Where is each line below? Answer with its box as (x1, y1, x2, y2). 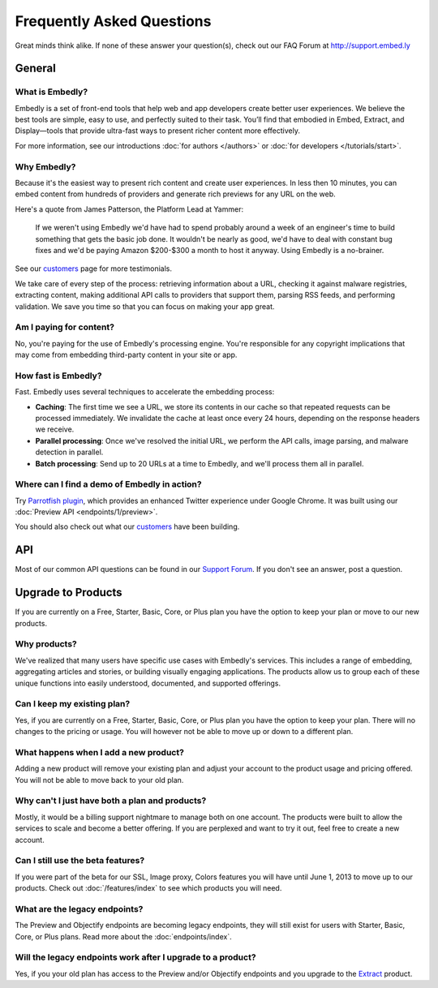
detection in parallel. (35, 447, 104, 457)
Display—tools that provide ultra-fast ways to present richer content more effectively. (15, 126, 300, 135)
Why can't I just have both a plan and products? (15, 795, 207, 806)
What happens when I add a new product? (15, 746, 184, 758)
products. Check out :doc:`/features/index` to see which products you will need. (15, 883, 282, 893)
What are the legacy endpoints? (15, 903, 144, 914)
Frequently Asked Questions (15, 12, 212, 30)
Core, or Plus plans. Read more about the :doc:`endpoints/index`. (15, 931, 232, 941)
